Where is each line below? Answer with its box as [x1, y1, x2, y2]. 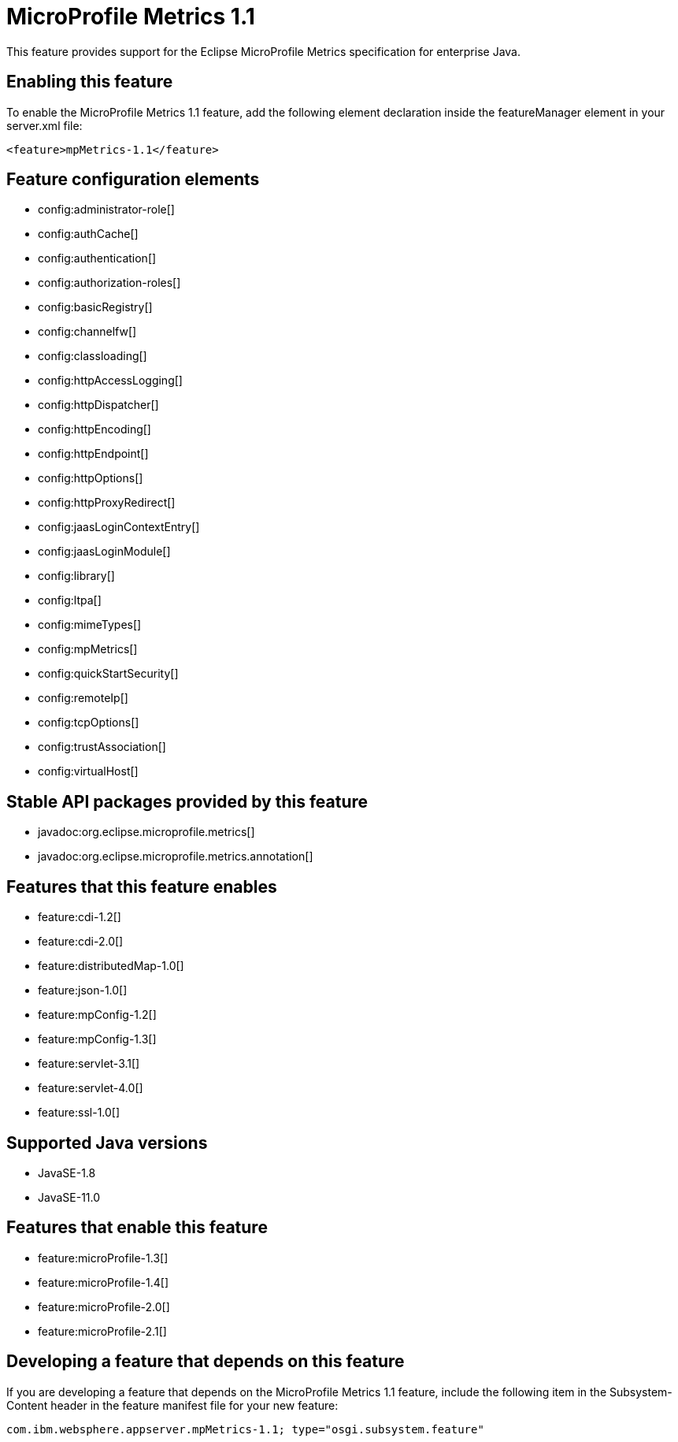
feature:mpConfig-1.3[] [38, 1032, 157, 1046]
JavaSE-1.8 [38, 1165, 96, 1180]
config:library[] [38, 569, 115, 583]
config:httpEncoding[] [38, 422, 151, 437]
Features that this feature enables [6, 876, 277, 897]
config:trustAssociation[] [38, 740, 166, 754]
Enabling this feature [6, 72, 173, 92]
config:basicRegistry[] [38, 300, 153, 314]
